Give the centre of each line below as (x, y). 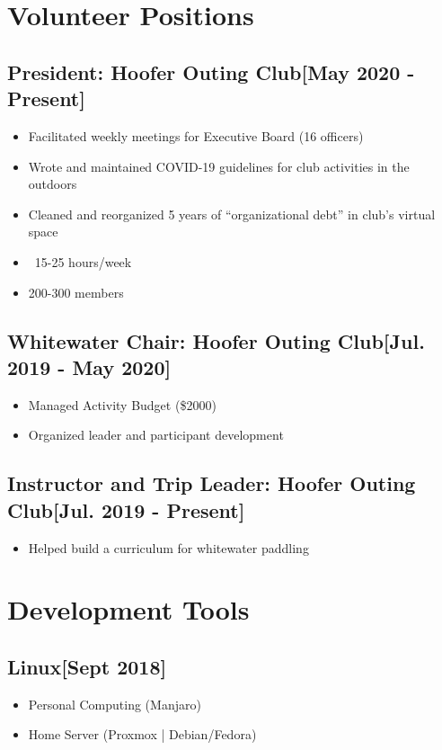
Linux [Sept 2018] (87, 666)
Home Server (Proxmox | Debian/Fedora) (142, 734)
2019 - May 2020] (89, 366)
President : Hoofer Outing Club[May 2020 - (211, 71)
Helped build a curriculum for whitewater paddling (168, 547)
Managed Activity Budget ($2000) (122, 404)
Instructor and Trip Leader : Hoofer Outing (212, 483)
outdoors (53, 184)
